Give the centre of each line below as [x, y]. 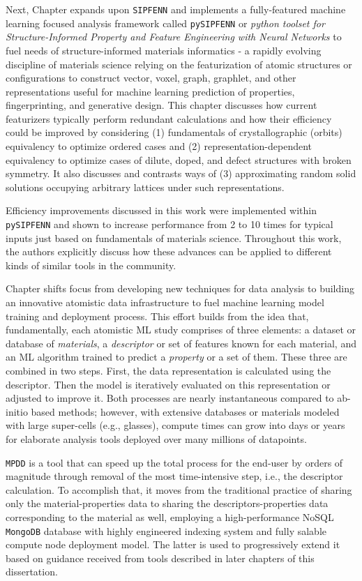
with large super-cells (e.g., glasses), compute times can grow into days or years [175, 425]
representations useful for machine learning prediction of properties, [150, 91]
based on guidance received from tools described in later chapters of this [160, 558]
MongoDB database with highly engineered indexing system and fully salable [166, 530]
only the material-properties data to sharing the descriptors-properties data [167, 503]
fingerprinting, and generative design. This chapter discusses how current [161, 105]
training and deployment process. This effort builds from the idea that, [157, 316]
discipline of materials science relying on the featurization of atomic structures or [179, 64]
